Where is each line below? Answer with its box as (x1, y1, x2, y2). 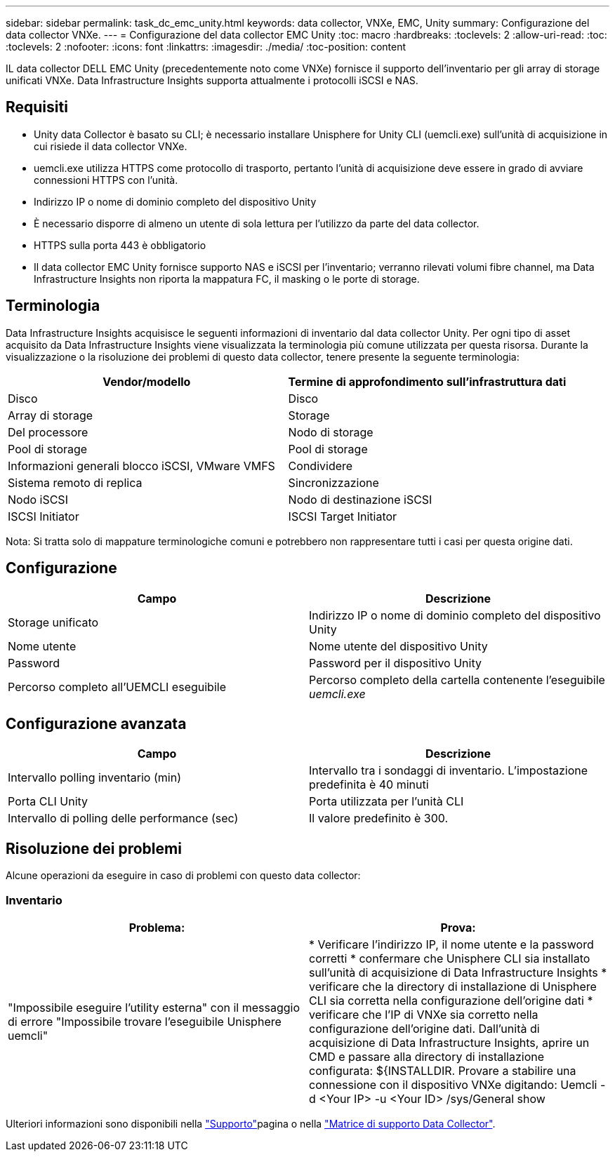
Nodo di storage (288, 424, 373, 439)
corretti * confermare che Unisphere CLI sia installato (309, 951, 590, 965)
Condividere (288, 458, 353, 473)
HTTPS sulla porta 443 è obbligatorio (34, 239, 206, 251)
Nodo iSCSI (8, 492, 68, 507)
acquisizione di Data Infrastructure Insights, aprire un (309, 1035, 590, 1050)
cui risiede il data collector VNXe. (34, 140, 187, 152)
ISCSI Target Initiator (288, 509, 397, 523)
